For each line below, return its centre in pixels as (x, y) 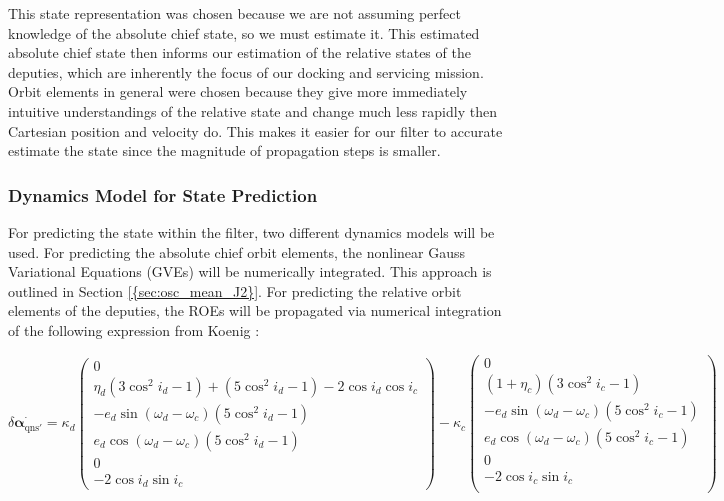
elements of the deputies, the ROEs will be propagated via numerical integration (255, 310)
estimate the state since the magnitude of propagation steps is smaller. (224, 150)
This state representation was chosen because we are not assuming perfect (234, 13)
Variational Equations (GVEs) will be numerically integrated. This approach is (250, 271)
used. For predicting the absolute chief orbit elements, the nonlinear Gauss (237, 251)
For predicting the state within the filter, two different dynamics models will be (251, 231)
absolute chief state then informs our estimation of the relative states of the (239, 52)
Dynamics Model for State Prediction (163, 194)
